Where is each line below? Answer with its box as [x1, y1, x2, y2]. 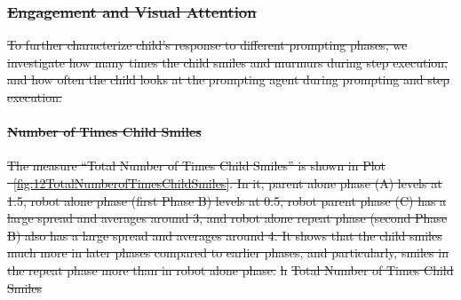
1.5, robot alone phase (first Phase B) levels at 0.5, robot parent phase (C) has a [7, 191, 447, 209]
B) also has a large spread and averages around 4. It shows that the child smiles [7, 225, 442, 244]
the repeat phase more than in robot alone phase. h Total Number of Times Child [7, 260, 454, 279]
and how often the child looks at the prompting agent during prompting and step [7, 70, 450, 89]
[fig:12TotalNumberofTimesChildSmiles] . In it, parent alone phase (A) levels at [13, 173, 442, 192]
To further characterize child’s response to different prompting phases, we [7, 36, 408, 54]
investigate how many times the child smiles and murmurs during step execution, [7, 52, 448, 71]
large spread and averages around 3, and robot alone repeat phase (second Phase [7, 209, 448, 227]
